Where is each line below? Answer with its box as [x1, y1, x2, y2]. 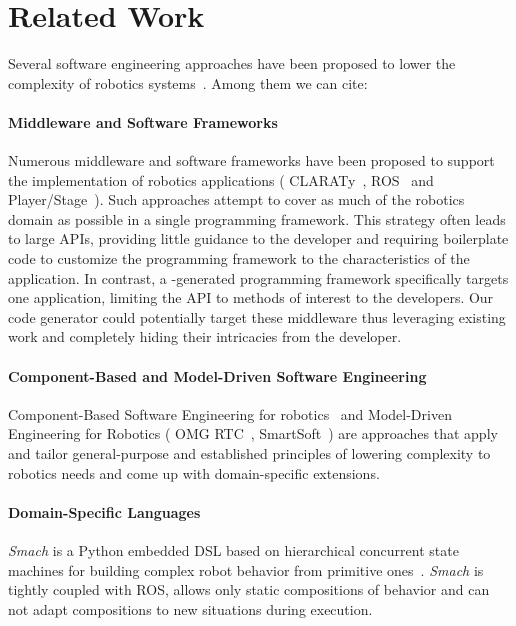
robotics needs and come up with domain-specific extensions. [8, 462, 380, 483]
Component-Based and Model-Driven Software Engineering [8, 365, 427, 386]
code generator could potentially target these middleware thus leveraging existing [8, 306, 506, 327]
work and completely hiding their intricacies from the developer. [8, 326, 402, 347]
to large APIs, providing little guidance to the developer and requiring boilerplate [8, 228, 509, 249]
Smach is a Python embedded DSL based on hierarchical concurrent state [8, 540, 459, 561]
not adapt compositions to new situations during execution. [8, 598, 373, 619]
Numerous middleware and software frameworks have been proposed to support [8, 150, 495, 171]
